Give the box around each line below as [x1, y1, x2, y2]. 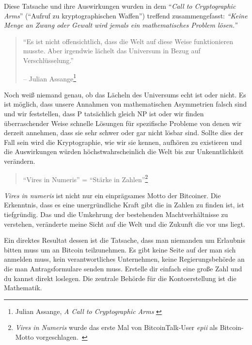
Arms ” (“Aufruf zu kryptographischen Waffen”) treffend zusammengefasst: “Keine [4, 10, 248, 20]
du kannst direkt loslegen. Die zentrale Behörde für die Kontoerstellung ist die [4, 273, 236, 283]
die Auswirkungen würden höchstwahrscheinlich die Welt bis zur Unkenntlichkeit [4, 146, 244, 157]
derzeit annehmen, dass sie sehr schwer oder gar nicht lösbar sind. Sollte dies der [4, 127, 243, 138]
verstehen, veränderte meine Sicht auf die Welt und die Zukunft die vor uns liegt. [4, 219, 245, 229]
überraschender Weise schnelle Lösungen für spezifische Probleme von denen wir [4, 118, 242, 128]
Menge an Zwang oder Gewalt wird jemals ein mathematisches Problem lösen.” [4, 20, 237, 30]
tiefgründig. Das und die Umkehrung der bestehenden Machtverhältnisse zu [4, 209, 228, 219]
